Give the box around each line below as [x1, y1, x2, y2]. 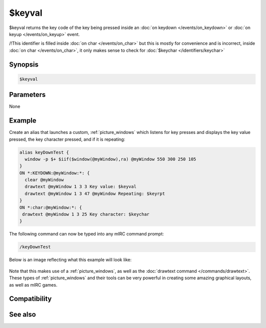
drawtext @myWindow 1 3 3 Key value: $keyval [25, 184, 136, 190]
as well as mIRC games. [9, 282, 58, 288]
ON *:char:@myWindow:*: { [19, 204, 82, 210]
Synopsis [9, 60, 39, 68]
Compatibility [9, 295, 52, 303]
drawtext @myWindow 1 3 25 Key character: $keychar [22, 212, 150, 217]
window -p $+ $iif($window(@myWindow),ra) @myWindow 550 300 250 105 [25, 156, 197, 162]
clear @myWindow [25, 177, 64, 183]
